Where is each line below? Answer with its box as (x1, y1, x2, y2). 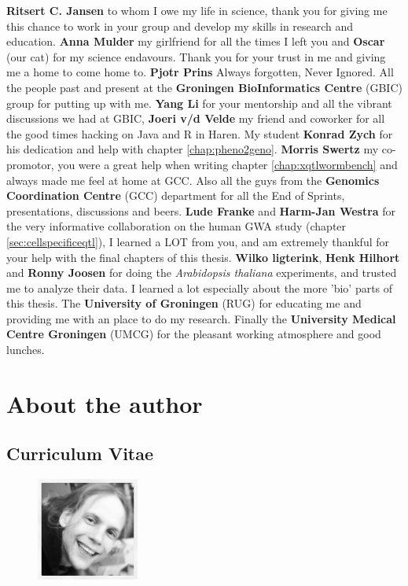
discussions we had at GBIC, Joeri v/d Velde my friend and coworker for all (6, 110, 385, 127)
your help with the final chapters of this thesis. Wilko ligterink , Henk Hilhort (6, 249, 400, 265)
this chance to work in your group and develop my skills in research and (6, 17, 354, 34)
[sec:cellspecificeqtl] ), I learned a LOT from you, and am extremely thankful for (6, 233, 390, 249)
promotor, (6, 156, 54, 172)
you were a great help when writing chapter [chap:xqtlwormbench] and (57, 156, 398, 172)
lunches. (6, 341, 45, 358)
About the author (6, 387, 203, 419)
